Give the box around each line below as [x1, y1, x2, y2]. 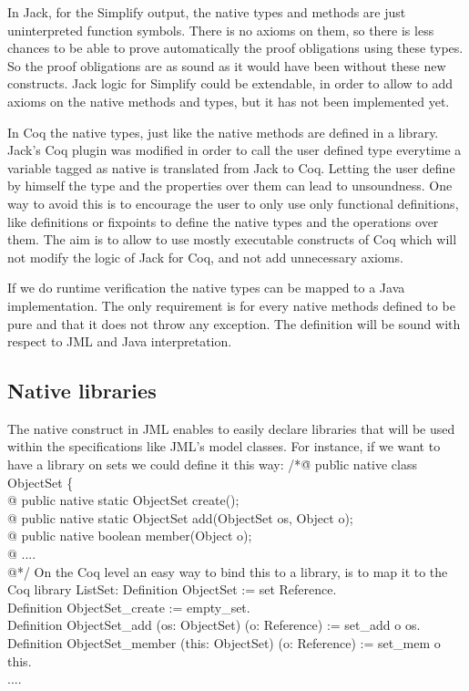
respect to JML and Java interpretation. [7, 332, 232, 351]
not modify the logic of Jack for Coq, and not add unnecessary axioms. [7, 247, 403, 266]
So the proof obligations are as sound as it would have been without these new [7, 56, 446, 75]
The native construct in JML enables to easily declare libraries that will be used [7, 418, 455, 438]
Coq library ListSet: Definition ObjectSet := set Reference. [7, 580, 337, 599]
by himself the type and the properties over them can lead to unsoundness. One [7, 176, 453, 195]
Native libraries [7, 376, 157, 405]
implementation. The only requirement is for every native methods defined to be [7, 295, 455, 315]
